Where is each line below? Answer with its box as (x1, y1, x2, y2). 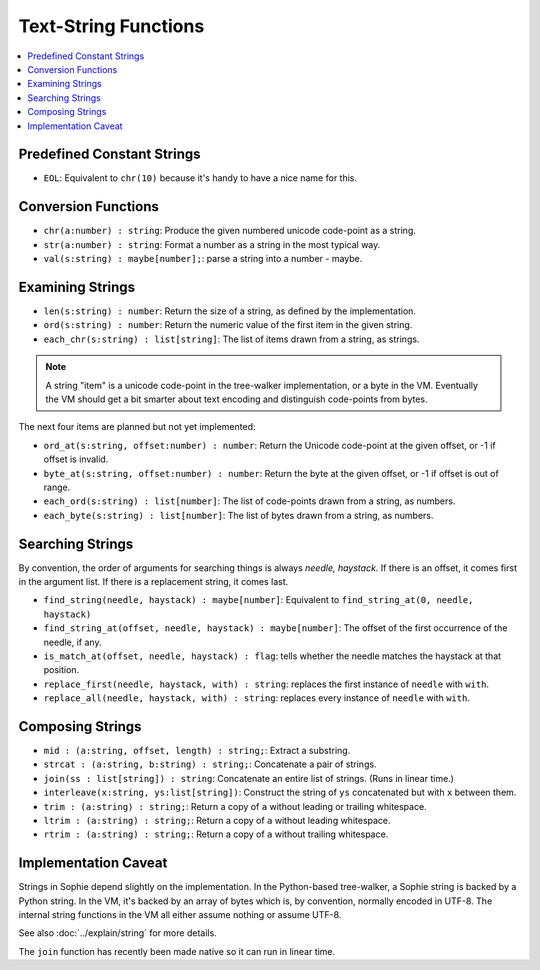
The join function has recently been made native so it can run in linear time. (18, 945, 336, 957)
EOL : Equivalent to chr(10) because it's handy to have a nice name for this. (43, 172, 358, 184)
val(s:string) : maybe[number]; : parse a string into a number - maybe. (43, 253, 363, 265)
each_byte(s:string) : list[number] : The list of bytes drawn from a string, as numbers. (43, 509, 434, 521)
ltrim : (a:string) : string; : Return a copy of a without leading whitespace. (43, 814, 391, 826)
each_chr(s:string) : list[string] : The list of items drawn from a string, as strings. (43, 333, 420, 345)
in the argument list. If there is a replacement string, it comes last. (18, 575, 289, 587)
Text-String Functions (18, 15, 205, 37)
